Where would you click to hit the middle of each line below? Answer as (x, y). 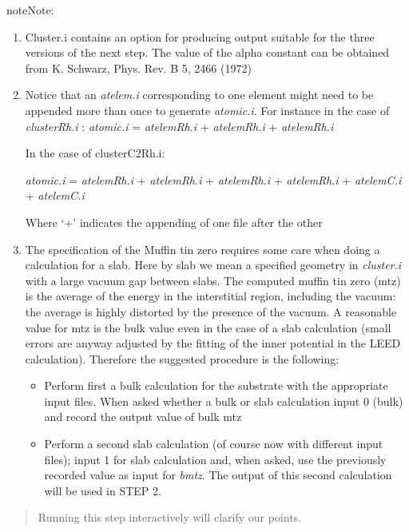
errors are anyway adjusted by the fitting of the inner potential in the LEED (213, 343)
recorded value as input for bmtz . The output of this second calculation (218, 475)
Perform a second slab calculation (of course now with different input (214, 444)
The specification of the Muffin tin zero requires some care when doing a (203, 249)
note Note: (30, 10)
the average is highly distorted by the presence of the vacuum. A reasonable (211, 311)
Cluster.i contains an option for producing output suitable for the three (200, 36)
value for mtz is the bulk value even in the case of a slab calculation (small (208, 327)
